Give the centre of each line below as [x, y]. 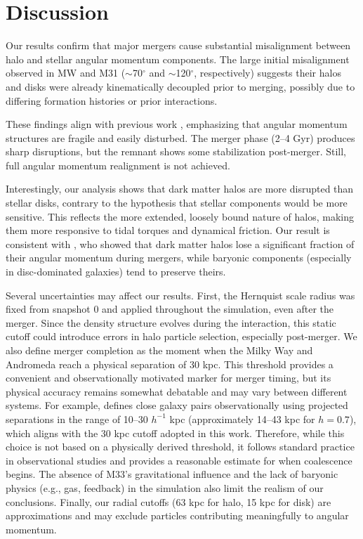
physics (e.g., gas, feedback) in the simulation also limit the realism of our [165, 487]
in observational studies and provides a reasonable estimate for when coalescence [179, 460]
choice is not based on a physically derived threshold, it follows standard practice [180, 447]
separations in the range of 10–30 [77, 418]
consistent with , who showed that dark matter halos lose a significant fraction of [180, 243]
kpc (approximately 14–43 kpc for [242, 418]
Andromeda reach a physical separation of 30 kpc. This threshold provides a [170, 364]
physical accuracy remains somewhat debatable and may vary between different [177, 391]
